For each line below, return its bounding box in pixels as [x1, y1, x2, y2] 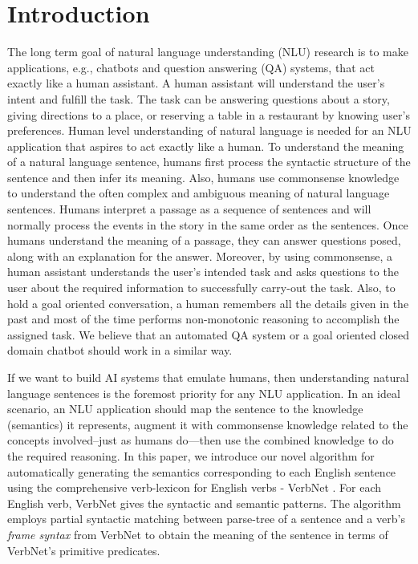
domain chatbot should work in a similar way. [7, 342, 233, 359]
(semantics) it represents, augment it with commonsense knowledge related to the [7, 416, 408, 432]
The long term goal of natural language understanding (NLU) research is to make [7, 43, 408, 60]
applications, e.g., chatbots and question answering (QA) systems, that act [7, 59, 375, 75]
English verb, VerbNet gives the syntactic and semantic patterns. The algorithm [7, 494, 401, 511]
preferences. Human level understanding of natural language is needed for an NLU [7, 122, 412, 139]
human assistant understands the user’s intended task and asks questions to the [7, 263, 399, 280]
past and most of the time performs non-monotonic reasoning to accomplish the [7, 310, 400, 327]
